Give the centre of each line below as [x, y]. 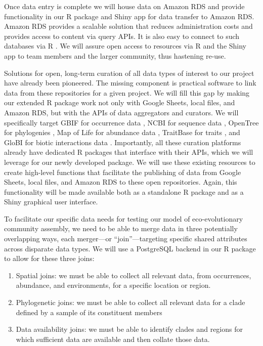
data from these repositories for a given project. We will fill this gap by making [127, 92]
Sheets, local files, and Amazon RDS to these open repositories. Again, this [121, 182]
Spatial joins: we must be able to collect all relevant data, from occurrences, [134, 275]
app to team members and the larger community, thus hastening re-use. [115, 55]
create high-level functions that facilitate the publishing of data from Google [123, 172]
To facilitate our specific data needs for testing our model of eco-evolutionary [124, 218]
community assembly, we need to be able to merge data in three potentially [121, 228]
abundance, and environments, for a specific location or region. [113, 285]
